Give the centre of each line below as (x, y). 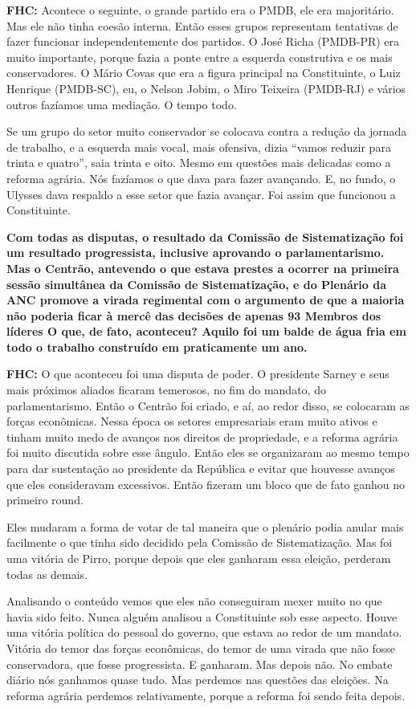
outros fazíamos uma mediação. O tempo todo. (122, 104)
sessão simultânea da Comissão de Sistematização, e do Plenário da (197, 284)
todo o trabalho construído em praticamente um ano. (157, 346)
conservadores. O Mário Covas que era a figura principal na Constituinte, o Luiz (204, 73)
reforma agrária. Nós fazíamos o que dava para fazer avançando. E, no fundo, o (201, 178)
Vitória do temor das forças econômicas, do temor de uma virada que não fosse (201, 648)
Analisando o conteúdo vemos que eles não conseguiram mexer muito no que (194, 601)
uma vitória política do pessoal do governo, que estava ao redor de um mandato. (204, 632)
